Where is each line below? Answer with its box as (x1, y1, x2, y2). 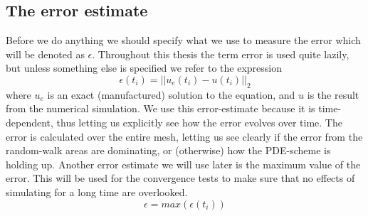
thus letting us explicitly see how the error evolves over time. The (56, 114, 342, 129)
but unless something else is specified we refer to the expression (6, 60, 283, 75)
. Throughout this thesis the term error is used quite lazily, (92, 46, 349, 61)
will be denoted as (6, 46, 85, 61)
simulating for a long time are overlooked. (6, 184, 188, 199)
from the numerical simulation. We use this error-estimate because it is (6, 101, 315, 116)
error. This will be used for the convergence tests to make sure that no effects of (6, 171, 355, 185)
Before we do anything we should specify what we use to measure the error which (6, 33, 361, 48)
